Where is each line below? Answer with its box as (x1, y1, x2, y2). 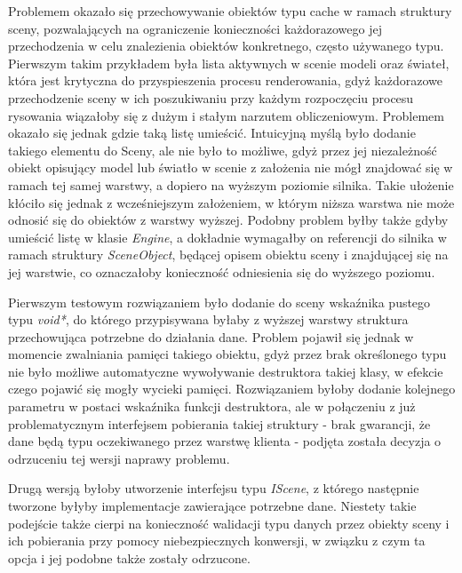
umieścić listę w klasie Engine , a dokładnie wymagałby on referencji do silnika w (8, 227, 447, 246)
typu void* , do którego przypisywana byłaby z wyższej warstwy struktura (8, 310, 409, 329)
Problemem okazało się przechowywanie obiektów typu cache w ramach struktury (8, 2, 452, 20)
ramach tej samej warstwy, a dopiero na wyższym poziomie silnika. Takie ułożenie (8, 175, 454, 194)
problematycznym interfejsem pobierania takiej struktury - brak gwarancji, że (8, 414, 431, 433)
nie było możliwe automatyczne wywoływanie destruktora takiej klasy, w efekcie (8, 362, 443, 380)
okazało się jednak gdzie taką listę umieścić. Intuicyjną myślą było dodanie (8, 123, 416, 142)
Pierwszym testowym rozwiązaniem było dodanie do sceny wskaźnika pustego (8, 292, 431, 311)
